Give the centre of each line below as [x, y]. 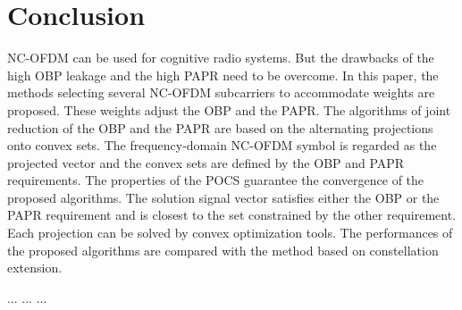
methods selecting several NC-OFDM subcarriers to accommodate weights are [221, 92]
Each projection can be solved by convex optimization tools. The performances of [230, 233]
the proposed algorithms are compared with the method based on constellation [223, 250]
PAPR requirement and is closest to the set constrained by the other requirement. [232, 215]
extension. [35, 268]
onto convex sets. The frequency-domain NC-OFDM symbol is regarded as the [222, 145]
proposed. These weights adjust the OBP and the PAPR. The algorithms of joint [229, 109]
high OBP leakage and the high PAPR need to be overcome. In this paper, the [223, 75]
